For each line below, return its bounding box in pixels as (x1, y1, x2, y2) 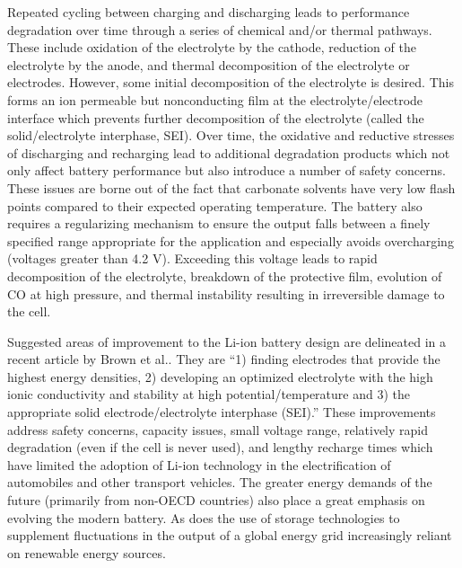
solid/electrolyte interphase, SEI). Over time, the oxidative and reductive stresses (7, 126, 455, 145)
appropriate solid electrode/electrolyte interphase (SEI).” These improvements (7, 403, 436, 422)
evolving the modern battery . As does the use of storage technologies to (7, 508, 400, 527)
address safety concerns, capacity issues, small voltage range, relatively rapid (7, 420, 428, 439)
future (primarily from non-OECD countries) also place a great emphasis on (7, 491, 425, 510)
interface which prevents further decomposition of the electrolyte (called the (7, 108, 424, 127)
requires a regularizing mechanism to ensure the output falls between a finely (7, 214, 431, 233)
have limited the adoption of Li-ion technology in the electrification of (7, 455, 391, 474)
